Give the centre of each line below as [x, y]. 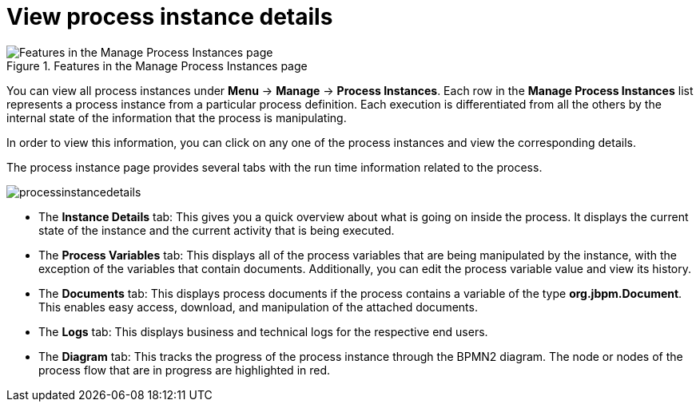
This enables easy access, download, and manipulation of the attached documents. [258, 307]
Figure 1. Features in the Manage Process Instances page [157, 65]
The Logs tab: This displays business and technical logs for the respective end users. [263, 331]
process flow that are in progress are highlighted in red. [185, 370]
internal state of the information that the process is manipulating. [177, 117]
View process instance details [170, 17]
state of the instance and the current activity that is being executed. [217, 230]
